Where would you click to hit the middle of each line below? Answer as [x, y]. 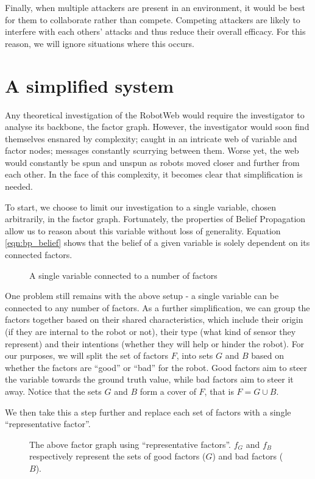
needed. [19, 186]
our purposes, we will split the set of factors [87, 355]
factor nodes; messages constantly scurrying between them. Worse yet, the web [152, 150]
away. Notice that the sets [53, 391]
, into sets [195, 355]
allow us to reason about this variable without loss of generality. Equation [143, 230]
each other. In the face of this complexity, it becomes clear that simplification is [154, 174]
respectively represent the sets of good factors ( [118, 456]
